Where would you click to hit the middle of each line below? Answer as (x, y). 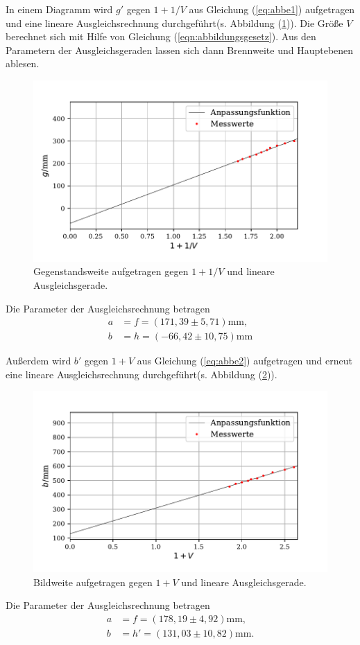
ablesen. (23, 63)
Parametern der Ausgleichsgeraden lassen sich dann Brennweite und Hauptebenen (180, 50)
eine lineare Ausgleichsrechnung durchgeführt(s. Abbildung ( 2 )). (142, 374)
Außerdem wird (38, 361)
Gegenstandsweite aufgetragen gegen (111, 271)
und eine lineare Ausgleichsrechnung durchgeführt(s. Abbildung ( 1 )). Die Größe (174, 23)
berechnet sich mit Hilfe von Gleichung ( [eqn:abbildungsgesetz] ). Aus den (161, 36)
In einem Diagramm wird (59, 9)
